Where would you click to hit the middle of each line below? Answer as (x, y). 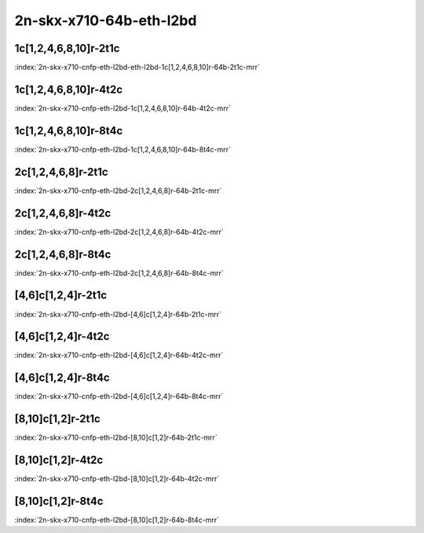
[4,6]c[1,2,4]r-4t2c (62, 336)
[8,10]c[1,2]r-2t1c (58, 419)
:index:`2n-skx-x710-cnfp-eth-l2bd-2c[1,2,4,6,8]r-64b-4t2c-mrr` (119, 232)
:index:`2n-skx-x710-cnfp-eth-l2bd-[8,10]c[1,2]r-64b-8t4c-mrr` (117, 520)
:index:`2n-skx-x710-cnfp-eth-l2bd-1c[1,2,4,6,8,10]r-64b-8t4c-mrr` (123, 149)
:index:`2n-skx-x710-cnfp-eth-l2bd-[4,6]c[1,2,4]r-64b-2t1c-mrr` (118, 314)
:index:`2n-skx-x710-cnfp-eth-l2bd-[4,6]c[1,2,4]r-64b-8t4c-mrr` (119, 396)
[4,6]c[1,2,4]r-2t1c (61, 296)
